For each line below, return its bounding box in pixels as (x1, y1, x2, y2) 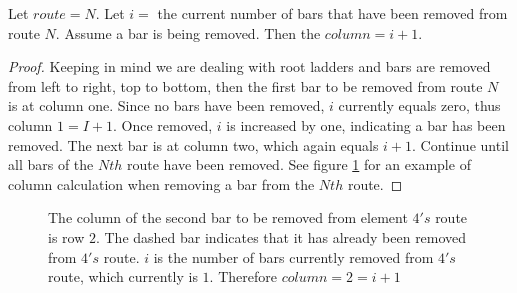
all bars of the (8, 154, 94, 175)
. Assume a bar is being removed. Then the (55, 22, 321, 43)
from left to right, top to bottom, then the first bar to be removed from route (8, 75, 483, 96)
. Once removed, (112, 114, 213, 135)
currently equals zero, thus (338, 95, 501, 116)
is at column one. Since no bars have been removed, (8, 95, 325, 116)
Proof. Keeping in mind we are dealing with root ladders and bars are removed (8, 56, 491, 77)
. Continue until (412, 134, 509, 155)
